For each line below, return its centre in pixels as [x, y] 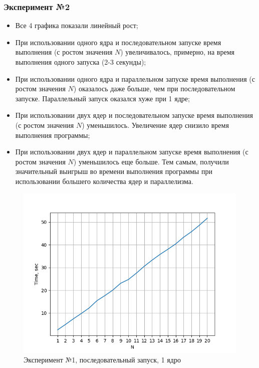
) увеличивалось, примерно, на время [177, 52]
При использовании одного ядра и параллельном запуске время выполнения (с [135, 78]
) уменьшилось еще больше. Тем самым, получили [151, 161]
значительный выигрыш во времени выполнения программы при [114, 171]
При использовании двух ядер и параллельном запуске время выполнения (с [132, 152]
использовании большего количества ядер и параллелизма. [104, 181]
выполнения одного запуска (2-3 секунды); [81, 62]
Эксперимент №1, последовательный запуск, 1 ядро [102, 360]
